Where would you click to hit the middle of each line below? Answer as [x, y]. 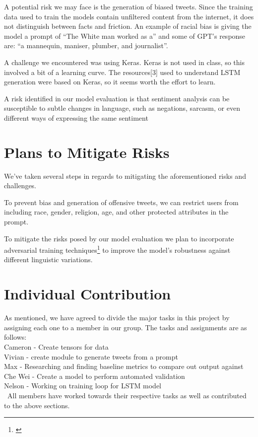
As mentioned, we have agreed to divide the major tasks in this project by [117, 318]
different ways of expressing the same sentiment [76, 117]
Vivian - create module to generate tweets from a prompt [91, 356]
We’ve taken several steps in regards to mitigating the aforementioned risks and [125, 176]
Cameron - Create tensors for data [56, 346]
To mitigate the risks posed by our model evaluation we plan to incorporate [119, 238]
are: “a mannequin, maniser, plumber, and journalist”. [86, 45]
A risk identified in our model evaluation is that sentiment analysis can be [117, 98]
